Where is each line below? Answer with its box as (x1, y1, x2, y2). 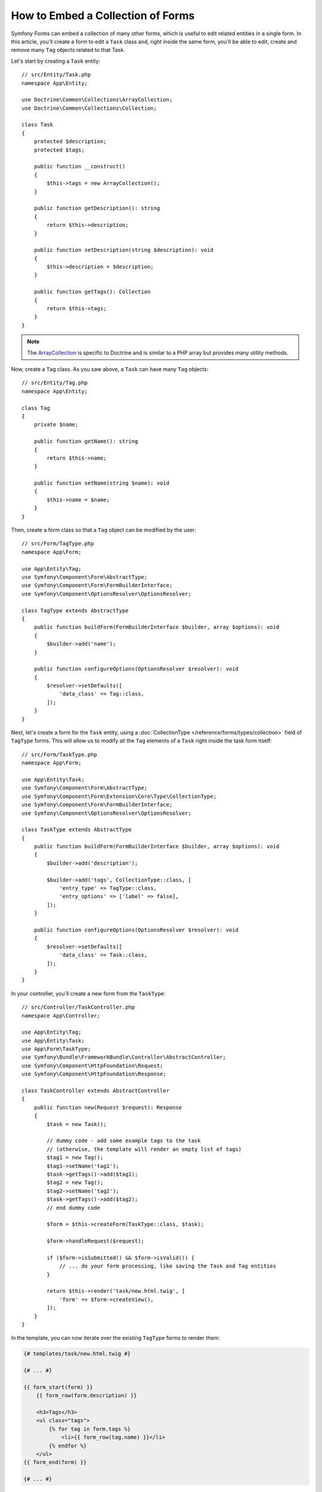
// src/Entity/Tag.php (21, 380, 88, 386)
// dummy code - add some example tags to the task (47, 1138, 201, 1144)
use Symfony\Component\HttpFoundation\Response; (21, 1071, 166, 1077)
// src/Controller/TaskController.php (21, 1004, 135, 1011)
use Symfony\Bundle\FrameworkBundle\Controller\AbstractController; (21, 1054, 226, 1061)
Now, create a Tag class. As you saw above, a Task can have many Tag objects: (11, 366, 209, 372)
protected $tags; (33, 146, 85, 153)
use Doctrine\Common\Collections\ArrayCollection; (21, 96, 173, 103)
